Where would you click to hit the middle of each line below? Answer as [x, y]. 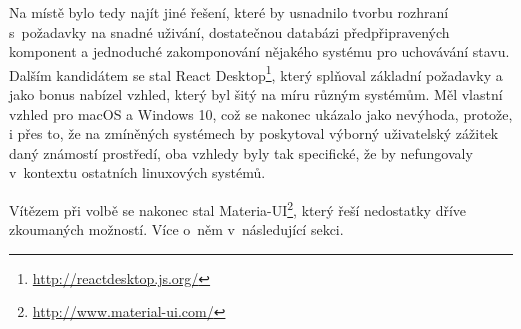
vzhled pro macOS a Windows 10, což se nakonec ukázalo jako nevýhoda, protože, [261, 113]
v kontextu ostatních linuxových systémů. [137, 172]
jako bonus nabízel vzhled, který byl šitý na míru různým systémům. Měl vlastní [256, 94]
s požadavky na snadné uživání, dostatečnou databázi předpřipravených [229, 31]
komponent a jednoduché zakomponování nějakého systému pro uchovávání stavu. [259, 51]
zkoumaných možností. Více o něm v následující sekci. [176, 229]
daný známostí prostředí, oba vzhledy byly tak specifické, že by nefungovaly [241, 152]
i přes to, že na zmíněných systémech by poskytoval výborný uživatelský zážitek [254, 133]
